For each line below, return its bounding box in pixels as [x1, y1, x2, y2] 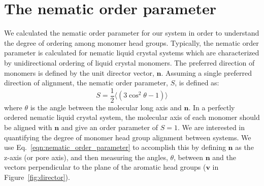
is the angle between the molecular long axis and [30, 102, 182, 112]
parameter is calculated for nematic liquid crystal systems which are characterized [4, 47, 259, 58]
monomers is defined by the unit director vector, [4, 67, 154, 78]
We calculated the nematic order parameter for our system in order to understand [4, 27, 259, 38]
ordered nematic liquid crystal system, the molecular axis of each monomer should [4, 112, 260, 122]
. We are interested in [178, 121, 245, 132]
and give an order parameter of [61, 121, 158, 132]
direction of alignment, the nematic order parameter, [4, 77, 168, 88]
